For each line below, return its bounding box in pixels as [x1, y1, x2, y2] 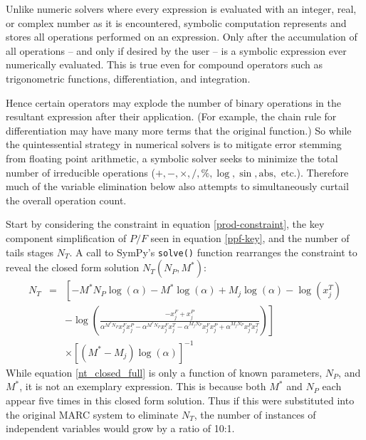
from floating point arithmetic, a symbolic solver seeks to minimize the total [6, 150, 338, 165]
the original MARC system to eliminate [6, 407, 179, 421]
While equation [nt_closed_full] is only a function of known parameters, [6, 365, 323, 379]
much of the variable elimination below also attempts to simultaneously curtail [6, 179, 349, 194]
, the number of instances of [194, 407, 316, 421]
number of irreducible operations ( [6, 164, 155, 179]
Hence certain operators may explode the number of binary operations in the [6, 95, 341, 110]
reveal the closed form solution [6, 260, 140, 275]
